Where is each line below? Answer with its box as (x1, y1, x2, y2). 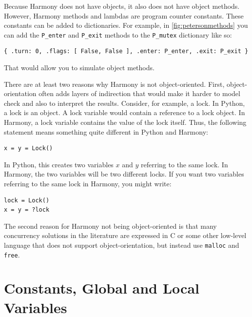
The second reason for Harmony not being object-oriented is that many (4, 220, 217, 231)
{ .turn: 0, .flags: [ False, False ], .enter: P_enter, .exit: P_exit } (4, 48, 249, 55)
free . (4, 249, 20, 259)
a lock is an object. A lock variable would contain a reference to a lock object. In (4, 107, 245, 118)
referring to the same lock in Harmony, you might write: (4, 178, 172, 188)
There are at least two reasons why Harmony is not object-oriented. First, (4, 79, 225, 89)
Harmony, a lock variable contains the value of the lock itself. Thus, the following (4, 117, 247, 127)
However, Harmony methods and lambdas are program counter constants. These (4, 10, 244, 20)
